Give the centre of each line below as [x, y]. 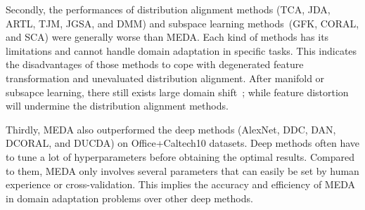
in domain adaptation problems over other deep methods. [129, 198]
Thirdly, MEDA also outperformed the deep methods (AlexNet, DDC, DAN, [171, 129]
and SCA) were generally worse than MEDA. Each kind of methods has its [167, 37]
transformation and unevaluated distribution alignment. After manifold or [165, 78]
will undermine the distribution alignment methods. [117, 106]
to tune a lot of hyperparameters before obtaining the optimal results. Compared [180, 156]
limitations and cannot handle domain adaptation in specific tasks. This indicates [181, 50]
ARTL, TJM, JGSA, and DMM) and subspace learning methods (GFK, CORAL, [182, 23]
